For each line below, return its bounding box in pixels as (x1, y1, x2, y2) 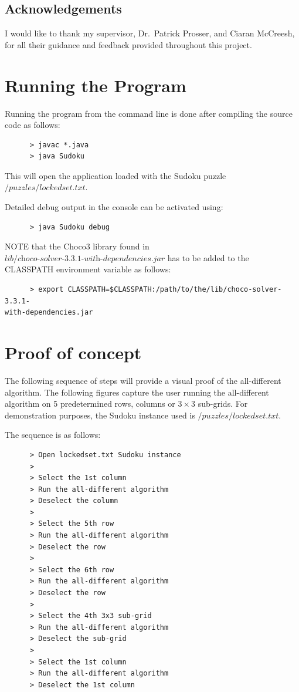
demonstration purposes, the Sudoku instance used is (5, 409, 195, 421)
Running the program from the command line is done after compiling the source (5, 107, 293, 119)
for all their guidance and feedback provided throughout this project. (5, 38, 252, 50)
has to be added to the (167, 251, 249, 264)
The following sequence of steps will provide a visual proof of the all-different (5, 374, 281, 386)
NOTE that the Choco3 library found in (5, 240, 149, 252)
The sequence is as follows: (5, 428, 101, 441)
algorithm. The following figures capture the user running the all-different (5, 386, 269, 398)
